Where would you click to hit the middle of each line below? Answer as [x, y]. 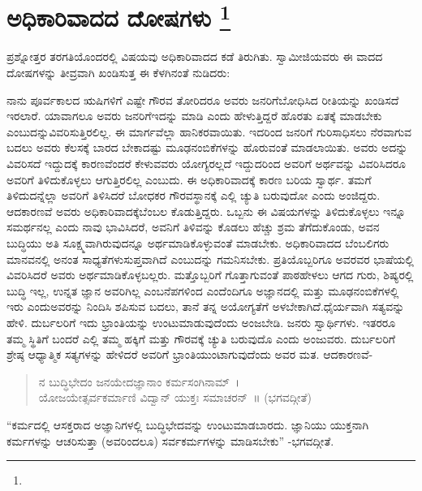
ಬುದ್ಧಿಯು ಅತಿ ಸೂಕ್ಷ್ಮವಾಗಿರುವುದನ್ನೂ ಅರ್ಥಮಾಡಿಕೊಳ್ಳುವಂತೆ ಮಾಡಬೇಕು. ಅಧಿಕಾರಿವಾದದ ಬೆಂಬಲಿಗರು [198, 242]
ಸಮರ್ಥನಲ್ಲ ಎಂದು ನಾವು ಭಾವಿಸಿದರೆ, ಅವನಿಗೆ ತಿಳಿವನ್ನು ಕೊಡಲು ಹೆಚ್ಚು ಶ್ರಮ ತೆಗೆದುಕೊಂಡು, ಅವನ [193, 227]
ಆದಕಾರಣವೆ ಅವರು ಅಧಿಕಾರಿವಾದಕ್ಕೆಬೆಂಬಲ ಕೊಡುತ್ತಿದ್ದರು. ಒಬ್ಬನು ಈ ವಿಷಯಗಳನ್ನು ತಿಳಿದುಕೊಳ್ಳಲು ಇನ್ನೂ [206, 211]
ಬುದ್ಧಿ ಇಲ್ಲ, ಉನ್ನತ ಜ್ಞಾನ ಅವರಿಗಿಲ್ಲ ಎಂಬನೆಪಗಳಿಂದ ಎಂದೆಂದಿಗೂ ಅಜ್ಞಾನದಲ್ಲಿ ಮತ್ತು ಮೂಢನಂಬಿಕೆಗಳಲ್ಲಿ [203, 290]
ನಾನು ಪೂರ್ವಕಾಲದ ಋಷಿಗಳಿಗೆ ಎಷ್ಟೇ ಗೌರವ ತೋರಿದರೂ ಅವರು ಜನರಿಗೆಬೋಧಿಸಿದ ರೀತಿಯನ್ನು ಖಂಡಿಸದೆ [203, 99]
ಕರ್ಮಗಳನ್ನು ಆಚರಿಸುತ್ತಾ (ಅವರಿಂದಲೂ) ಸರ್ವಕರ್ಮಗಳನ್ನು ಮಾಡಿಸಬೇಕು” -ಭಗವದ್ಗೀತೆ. [170, 440]
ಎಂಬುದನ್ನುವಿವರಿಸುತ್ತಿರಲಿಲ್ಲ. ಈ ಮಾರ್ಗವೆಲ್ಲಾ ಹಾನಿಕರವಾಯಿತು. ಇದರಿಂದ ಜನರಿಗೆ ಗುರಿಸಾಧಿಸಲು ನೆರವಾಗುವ [209, 131]
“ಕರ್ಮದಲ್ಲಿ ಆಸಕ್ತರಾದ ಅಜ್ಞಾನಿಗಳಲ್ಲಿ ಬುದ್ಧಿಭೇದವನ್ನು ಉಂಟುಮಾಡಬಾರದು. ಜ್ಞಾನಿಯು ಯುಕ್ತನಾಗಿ [188, 424]
